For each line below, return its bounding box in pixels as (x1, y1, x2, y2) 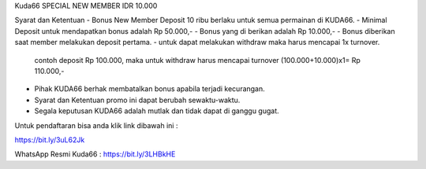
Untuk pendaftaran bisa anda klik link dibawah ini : (14, 120, 178, 130)
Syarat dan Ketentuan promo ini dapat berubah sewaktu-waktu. (34, 95, 241, 105)
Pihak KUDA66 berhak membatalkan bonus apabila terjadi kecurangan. (34, 84, 266, 94)
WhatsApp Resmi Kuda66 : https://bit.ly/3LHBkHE (14, 149, 176, 159)
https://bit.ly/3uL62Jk (14, 134, 85, 145)
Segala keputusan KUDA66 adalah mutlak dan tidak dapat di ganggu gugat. (34, 106, 279, 116)
